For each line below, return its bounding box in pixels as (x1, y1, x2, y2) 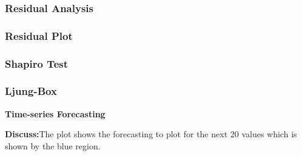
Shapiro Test (5, 56, 69, 71)
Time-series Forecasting (5, 107, 106, 120)
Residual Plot (5, 28, 73, 43)
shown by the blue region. (5, 139, 101, 152)
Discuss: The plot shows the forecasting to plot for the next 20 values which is (5, 128, 297, 140)
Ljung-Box (5, 83, 57, 99)
